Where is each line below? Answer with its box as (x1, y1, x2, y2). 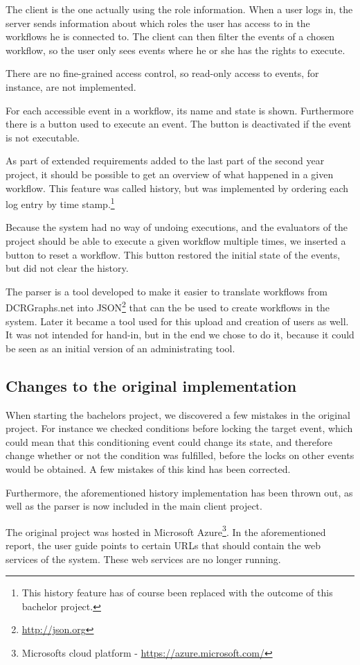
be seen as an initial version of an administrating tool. (6, 340, 235, 355)
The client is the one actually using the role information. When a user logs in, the (6, 2, 353, 16)
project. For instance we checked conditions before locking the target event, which (6, 421, 353, 435)
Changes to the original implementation (6, 374, 297, 396)
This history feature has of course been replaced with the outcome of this (21, 585, 333, 600)
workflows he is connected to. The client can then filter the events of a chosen (6, 29, 335, 44)
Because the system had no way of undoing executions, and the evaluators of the (6, 220, 348, 234)
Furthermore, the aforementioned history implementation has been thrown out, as (6, 485, 353, 499)
